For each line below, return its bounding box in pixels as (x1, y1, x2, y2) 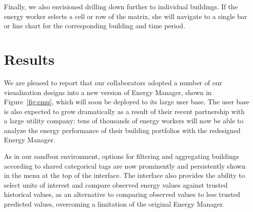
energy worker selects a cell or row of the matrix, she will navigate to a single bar (4, 11, 247, 21)
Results (4, 49, 55, 69)
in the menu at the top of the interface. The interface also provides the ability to (4, 170, 245, 180)
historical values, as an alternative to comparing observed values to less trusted (4, 189, 240, 199)
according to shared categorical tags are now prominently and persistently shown (4, 160, 246, 171)
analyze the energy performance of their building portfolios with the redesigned (4, 125, 241, 135)
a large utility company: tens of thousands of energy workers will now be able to (4, 116, 244, 126)
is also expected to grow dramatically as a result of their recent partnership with (4, 106, 245, 116)
